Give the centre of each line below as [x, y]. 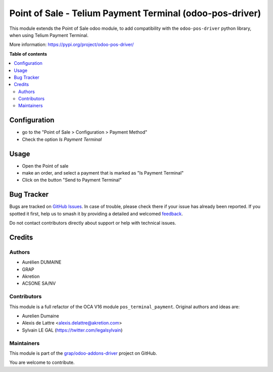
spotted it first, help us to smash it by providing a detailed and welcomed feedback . [96, 214]
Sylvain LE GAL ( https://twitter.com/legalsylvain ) [72, 330]
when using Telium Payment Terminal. [49, 35]
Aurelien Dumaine [40, 316]
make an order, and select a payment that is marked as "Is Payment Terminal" [103, 173]
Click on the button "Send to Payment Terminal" [72, 180]
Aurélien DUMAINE [42, 262]
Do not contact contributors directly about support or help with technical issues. [93, 223]
